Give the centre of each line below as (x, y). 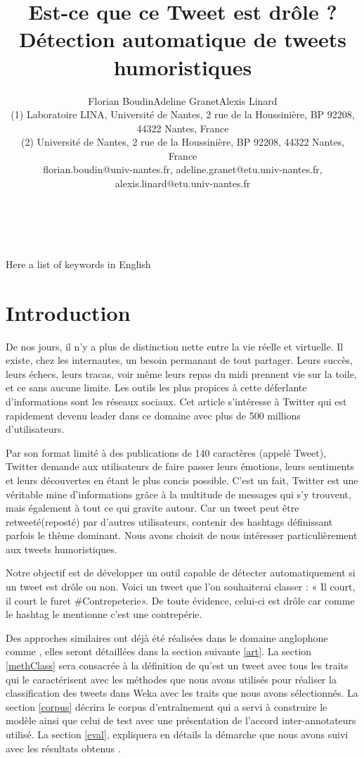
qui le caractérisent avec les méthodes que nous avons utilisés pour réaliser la (171, 679)
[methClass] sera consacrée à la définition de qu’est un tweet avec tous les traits (177, 665)
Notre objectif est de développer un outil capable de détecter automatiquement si (181, 573)
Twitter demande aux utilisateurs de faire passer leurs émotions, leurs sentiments (180, 466)
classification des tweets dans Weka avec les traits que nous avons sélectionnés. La (182, 693)
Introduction (68, 312)
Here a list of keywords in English (78, 264)
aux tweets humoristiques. (61, 549)
